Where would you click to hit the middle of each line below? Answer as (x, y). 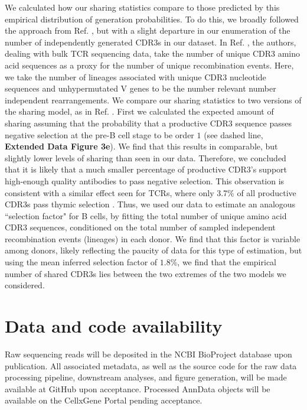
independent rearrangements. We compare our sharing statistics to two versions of (153, 100)
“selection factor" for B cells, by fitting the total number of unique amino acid (146, 215)
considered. (25, 285)
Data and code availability (114, 326)
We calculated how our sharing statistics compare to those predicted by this (142, 7)
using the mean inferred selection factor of (81, 262)
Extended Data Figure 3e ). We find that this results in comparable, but (141, 146)
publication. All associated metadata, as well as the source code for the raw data (151, 365)
